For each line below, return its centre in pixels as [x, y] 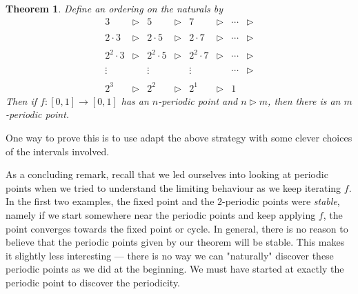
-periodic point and [198, 100]
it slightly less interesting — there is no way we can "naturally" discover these [170, 255]
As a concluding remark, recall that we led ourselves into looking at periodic [167, 174]
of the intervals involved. [58, 151]
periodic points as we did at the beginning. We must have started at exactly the [175, 269]
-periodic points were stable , [281, 201]
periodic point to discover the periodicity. [93, 282]
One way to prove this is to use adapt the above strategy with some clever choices [179, 138]
